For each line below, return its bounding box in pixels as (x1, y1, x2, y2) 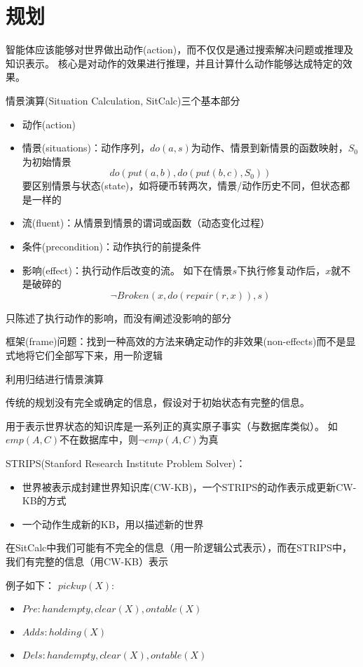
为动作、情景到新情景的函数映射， (191, 140, 348, 155)
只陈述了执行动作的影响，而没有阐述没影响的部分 (6, 310, 231, 325)
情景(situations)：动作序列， (22, 140, 150, 155)
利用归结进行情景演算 (6, 371, 104, 386)
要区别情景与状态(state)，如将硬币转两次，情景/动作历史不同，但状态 (22, 178, 341, 193)
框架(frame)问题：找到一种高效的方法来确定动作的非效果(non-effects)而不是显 (6, 334, 356, 349)
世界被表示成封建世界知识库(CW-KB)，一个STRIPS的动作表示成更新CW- (22, 479, 357, 494)
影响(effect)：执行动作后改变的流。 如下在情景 (22, 262, 233, 277)
